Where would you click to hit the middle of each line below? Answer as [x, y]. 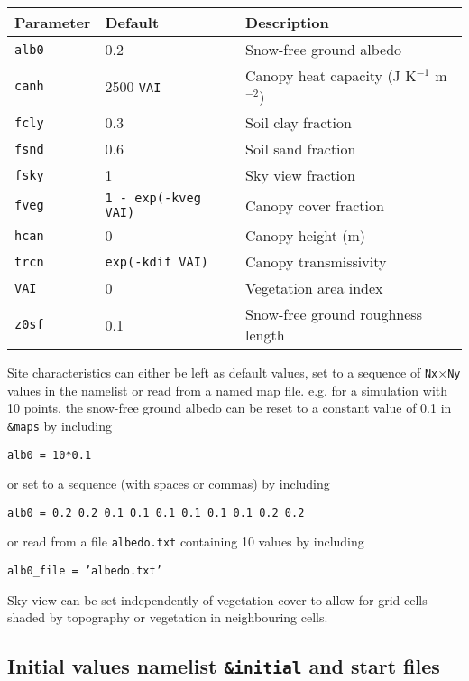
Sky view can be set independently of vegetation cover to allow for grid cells [217, 599]
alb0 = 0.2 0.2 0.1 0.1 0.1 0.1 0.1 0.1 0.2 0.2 [156, 513]
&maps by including [60, 425]
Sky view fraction [300, 175]
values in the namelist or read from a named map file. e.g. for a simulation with [228, 390]
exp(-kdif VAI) [157, 261]
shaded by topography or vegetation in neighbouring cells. [168, 617]
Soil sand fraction [301, 149]
